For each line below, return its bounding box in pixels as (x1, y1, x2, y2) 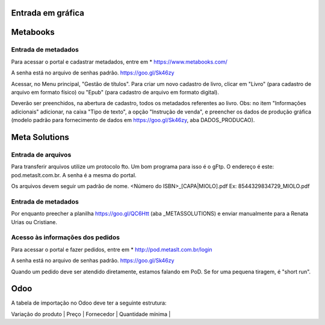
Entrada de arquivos (11, 150, 72, 159)
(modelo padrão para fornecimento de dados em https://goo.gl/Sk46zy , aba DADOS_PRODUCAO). (11, 117, 255, 124)
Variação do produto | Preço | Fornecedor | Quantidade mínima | (11, 310, 171, 318)
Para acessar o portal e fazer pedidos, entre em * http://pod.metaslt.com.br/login (11, 246, 213, 253)
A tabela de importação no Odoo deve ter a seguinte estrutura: (11, 299, 167, 306)
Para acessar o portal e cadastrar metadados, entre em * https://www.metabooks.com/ (11, 58, 228, 65)
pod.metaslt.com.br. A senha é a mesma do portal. (11, 171, 137, 178)
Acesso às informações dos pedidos (11, 233, 120, 241)
